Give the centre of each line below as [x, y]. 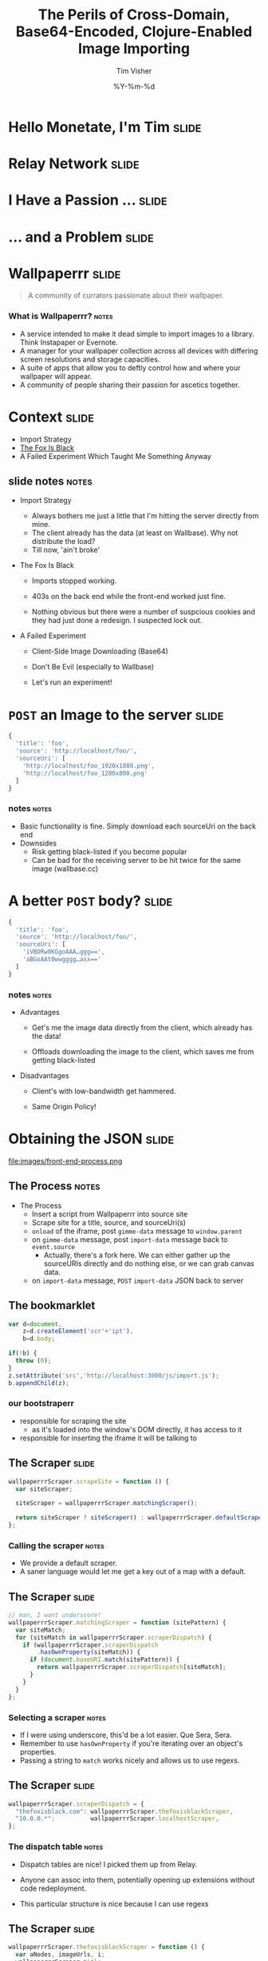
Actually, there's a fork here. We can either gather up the [137, 1255]
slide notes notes [51, 481]
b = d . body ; [39, 1339]
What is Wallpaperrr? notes [61, 316]
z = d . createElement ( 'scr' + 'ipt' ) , [78, 1332]
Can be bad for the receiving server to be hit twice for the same [136, 860]
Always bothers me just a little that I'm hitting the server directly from [145, 516]
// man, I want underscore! [55, 1616]
